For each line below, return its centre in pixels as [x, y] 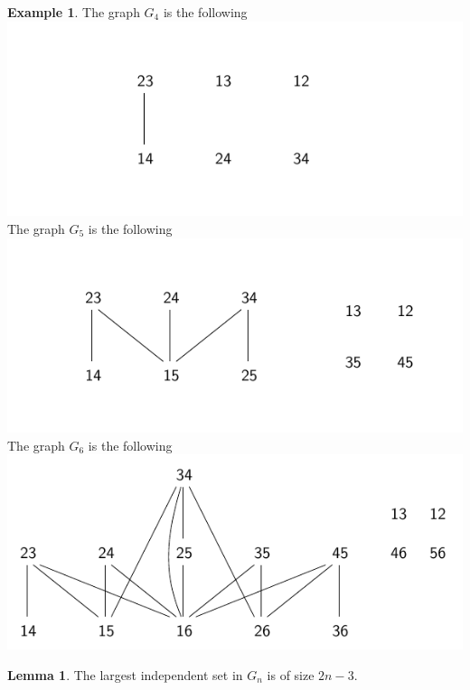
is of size [291, 674]
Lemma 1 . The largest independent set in [125, 674]
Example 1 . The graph [74, 12]
